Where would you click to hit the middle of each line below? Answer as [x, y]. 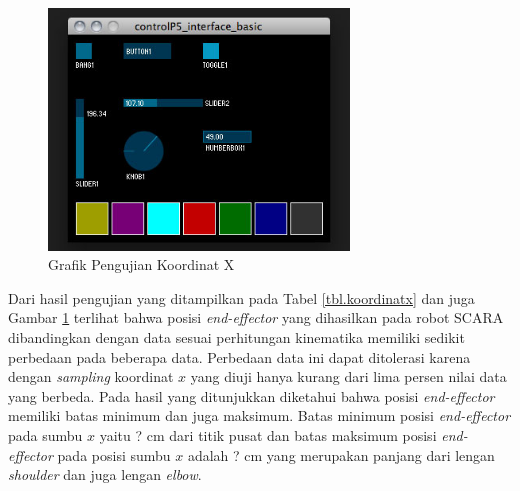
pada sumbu [45, 435]
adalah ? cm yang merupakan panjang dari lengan [341, 454]
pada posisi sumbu [114, 454]
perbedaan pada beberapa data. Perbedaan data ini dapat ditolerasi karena [239, 356]
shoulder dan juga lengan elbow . [105, 474]
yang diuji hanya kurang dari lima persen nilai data [348, 376]
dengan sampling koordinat [91, 376]
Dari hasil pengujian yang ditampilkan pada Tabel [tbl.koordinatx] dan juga [241, 297]
